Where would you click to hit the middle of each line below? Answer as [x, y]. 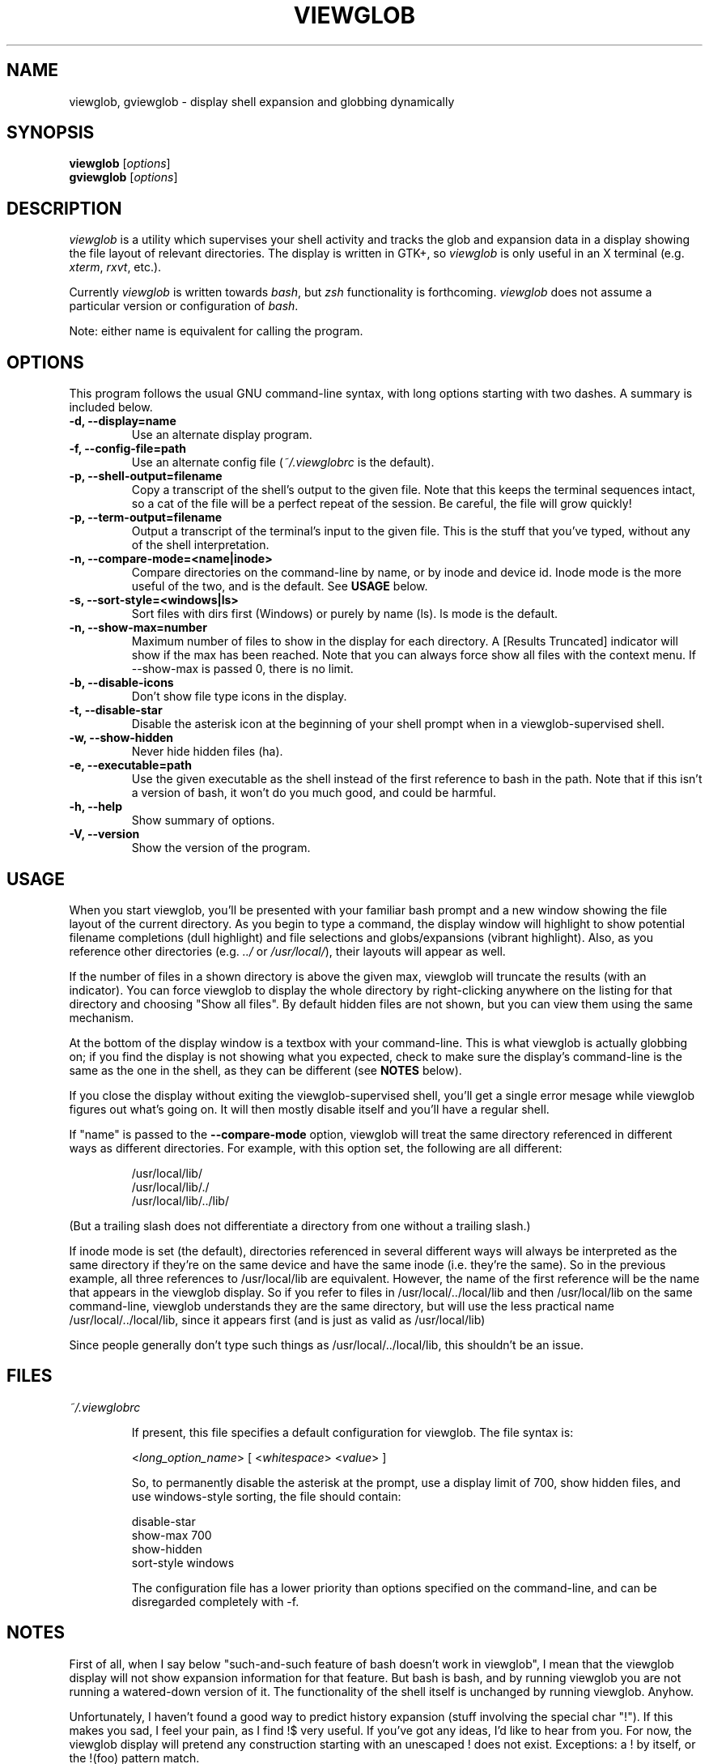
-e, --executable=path [130, 765]
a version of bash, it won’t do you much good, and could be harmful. [314, 793]
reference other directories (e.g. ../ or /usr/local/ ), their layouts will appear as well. [287, 951]
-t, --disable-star [116, 710]
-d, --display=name [123, 421]
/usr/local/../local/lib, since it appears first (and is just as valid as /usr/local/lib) [277, 1319]
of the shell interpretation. [200, 545]
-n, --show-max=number [138, 628]
